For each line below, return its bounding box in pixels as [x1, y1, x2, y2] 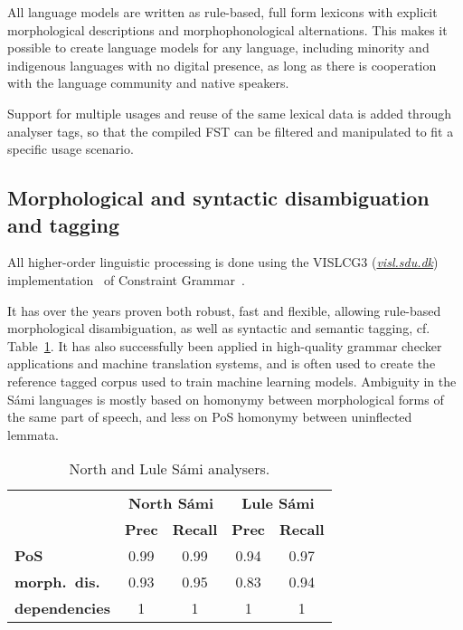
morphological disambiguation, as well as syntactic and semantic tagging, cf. [7, 319, 430, 338]
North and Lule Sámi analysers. [69, 458, 270, 480]
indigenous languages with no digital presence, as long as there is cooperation [7, 55, 437, 74]
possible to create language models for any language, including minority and [7, 38, 430, 57]
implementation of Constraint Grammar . [7, 270, 245, 289]
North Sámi [128, 492, 214, 514]
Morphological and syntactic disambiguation [7, 184, 430, 212]
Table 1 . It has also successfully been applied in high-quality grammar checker [7, 336, 442, 355]
